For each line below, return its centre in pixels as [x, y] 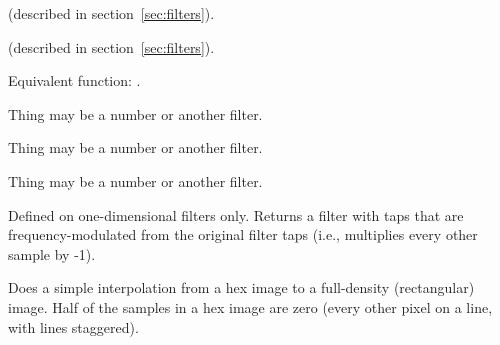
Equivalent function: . [74, 80]
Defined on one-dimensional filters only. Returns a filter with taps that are [236, 214]
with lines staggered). [73, 326]
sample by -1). [52, 253]
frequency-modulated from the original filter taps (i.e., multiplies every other [243, 234]
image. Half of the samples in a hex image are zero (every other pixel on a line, [250, 306]
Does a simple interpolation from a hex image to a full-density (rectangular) [241, 287]
